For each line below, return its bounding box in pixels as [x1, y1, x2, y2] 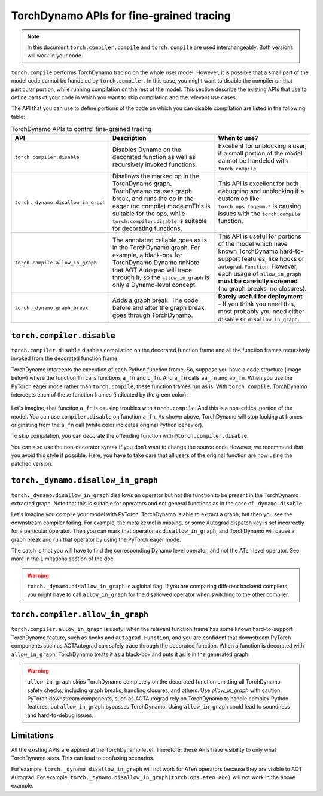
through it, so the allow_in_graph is [112, 273, 209, 282]
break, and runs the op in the [112, 194, 194, 203]
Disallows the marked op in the [112, 172, 200, 181]
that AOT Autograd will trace [112, 266, 193, 275]
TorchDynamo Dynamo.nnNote [112, 258, 200, 267]
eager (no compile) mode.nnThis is [112, 202, 211, 211]
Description [112, 134, 147, 142]
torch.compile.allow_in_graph [14, 259, 97, 266]
